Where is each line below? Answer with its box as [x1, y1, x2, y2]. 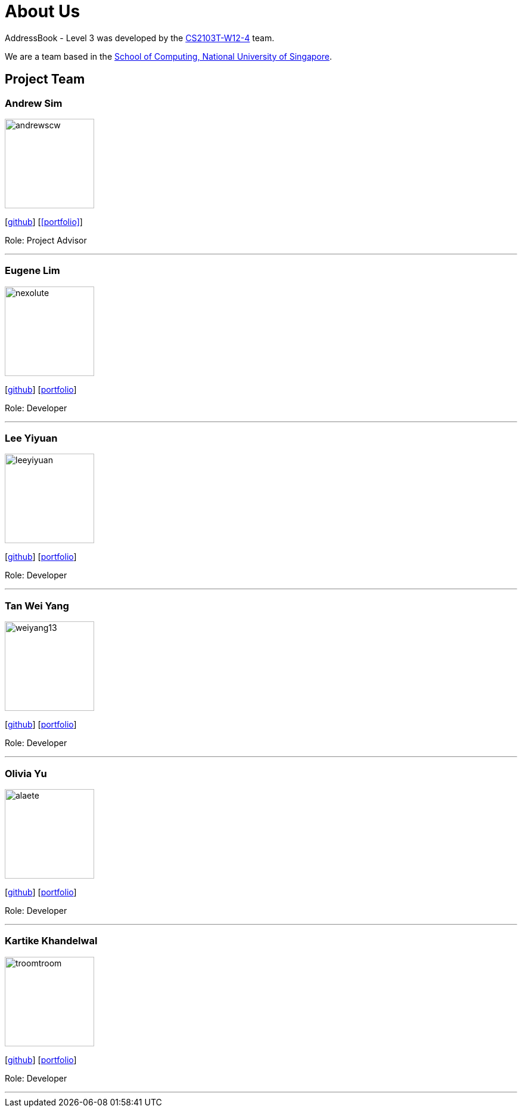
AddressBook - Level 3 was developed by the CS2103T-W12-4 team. [5, 32, 275, 43]
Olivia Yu [5, 767, 47, 780]
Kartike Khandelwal [5, 935, 98, 947]
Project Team [5, 72, 85, 87]
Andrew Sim [5, 97, 63, 109]
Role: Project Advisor [5, 235, 87, 245]
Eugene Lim [5, 264, 60, 277]
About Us [5, 1, 80, 21]
